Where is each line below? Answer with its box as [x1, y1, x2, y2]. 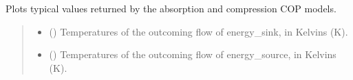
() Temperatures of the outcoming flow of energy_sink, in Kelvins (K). [49, 24, 348, 38]
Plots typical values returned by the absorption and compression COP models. [6, 1, 336, 15]
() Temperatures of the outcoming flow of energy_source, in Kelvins [49, 47, 336, 62]
